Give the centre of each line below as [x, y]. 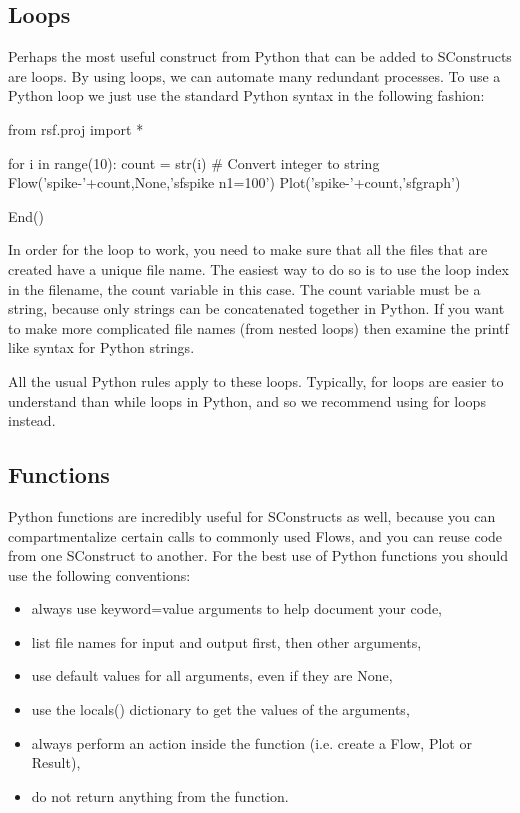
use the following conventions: [99, 574]
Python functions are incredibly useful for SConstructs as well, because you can [252, 515]
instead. [32, 420]
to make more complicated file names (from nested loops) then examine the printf [258, 327]
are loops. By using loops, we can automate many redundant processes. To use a [254, 75]
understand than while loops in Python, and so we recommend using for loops [247, 400]
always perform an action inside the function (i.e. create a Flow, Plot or [251, 742]
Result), [56, 762]
